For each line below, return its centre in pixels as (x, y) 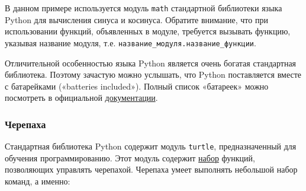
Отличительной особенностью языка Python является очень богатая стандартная (151, 63)
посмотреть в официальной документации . (81, 98)
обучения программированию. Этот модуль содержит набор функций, (130, 157)
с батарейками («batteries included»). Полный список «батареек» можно (137, 86)
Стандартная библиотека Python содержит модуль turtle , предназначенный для (151, 146)
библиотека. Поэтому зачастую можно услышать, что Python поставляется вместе (153, 74)
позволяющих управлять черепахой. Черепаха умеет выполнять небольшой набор (151, 169)
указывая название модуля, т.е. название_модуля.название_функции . (131, 42)
